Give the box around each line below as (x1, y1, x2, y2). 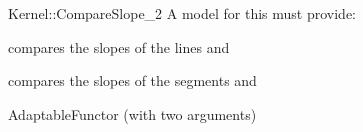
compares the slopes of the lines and (8, 36, 230, 57)
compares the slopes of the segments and (8, 70, 257, 91)
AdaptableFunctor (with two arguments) (8, 103, 257, 124)
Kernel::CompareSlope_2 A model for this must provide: (8, 3, 357, 23)
